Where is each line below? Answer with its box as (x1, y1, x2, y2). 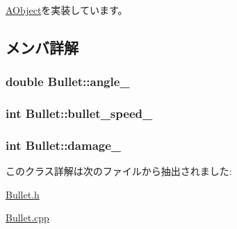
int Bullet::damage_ (6, 136, 122, 153)
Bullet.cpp (6, 210, 49, 225)
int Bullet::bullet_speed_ (6, 105, 153, 122)
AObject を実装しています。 (6, 3, 128, 17)
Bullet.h (6, 187, 40, 201)
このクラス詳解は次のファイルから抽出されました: (6, 164, 232, 178)
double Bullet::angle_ (6, 73, 130, 90)
